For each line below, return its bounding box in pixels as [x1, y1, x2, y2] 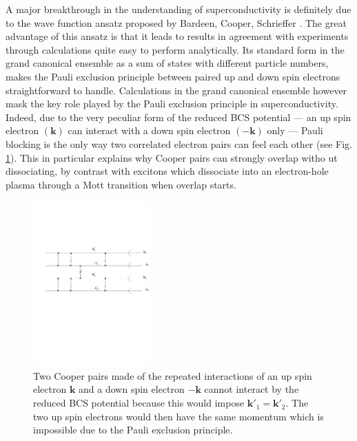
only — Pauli [267, 123, 323, 138]
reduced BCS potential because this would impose [33, 396, 245, 410]
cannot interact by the [204, 382, 299, 396]
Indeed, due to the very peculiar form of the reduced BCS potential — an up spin [6, 109, 351, 124]
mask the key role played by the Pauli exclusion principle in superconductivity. [6, 96, 338, 111]
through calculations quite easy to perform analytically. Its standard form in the [6, 42, 345, 56]
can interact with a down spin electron [68, 123, 231, 138]
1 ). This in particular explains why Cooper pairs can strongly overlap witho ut [6, 150, 338, 164]
